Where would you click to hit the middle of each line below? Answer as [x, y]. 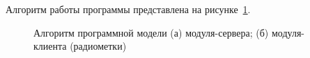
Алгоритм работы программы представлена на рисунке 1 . [128, 9]
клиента [50, 46]
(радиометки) [98, 46]
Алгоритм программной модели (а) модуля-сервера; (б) [151, 32]
